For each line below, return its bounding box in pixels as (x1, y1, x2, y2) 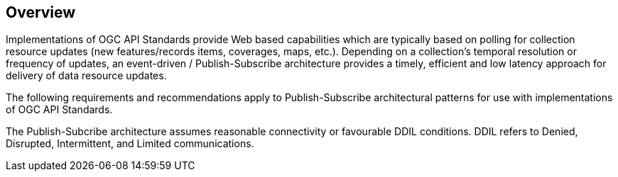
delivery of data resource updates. (6, 69, 167, 82)
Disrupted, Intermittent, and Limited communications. (6, 137, 254, 150)
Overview (6, 4, 76, 21)
